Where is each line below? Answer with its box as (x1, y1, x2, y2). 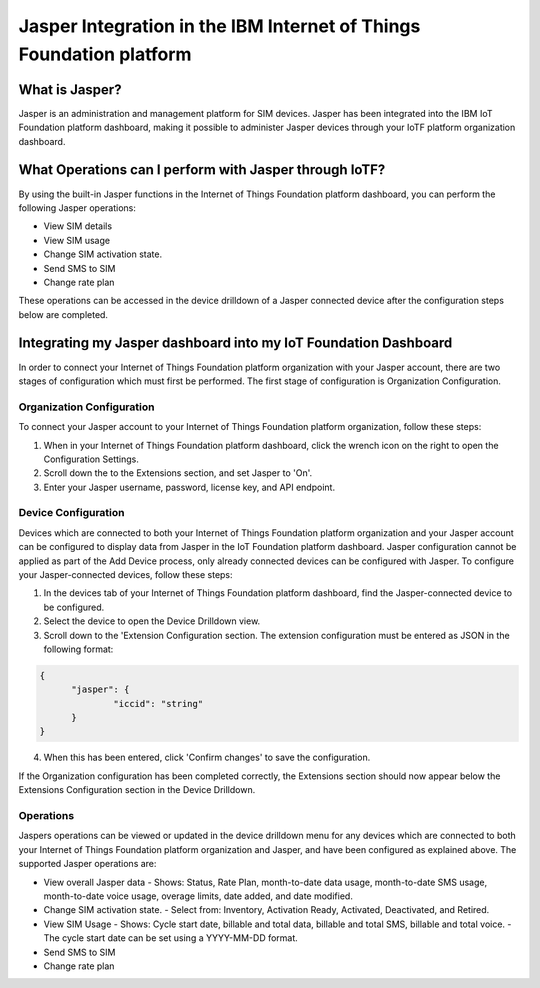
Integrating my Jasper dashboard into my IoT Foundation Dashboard (18, 335, 453, 352)
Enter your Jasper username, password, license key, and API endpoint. (43, 481, 335, 493)
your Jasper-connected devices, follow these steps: (18, 568, 234, 580)
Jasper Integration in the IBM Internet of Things (18, 15, 421, 37)
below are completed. (18, 308, 109, 320)
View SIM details (43, 220, 113, 232)
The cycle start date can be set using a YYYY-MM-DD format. (43, 932, 299, 944)
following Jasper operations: (18, 201, 137, 214)
